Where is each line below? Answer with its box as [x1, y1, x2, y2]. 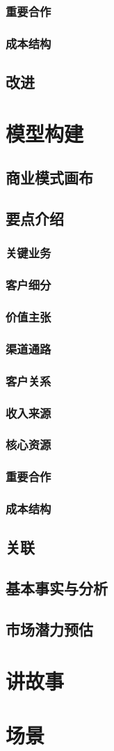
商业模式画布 [6, 167, 93, 188]
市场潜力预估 [6, 618, 93, 639]
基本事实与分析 [6, 577, 108, 599]
